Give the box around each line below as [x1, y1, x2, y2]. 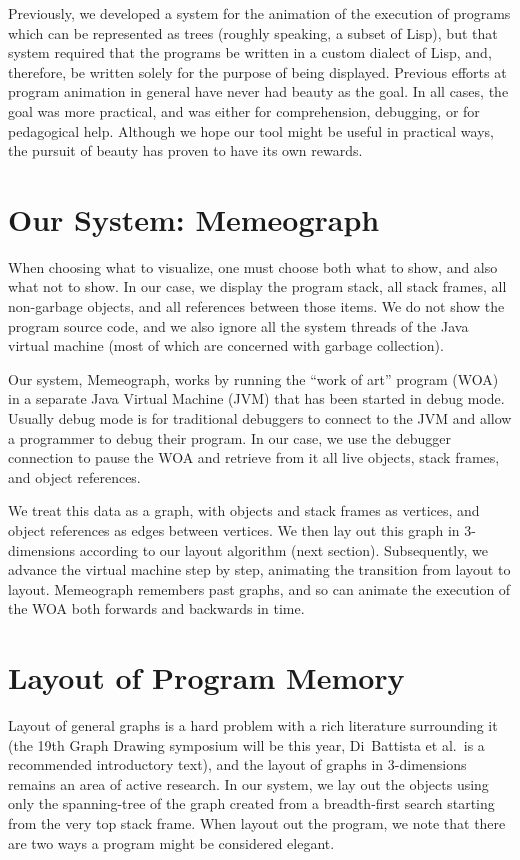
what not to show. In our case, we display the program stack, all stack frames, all [8, 276, 507, 297]
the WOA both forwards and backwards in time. [8, 598, 305, 619]
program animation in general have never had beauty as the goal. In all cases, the [8, 81, 509, 102]
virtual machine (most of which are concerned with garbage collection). [8, 335, 444, 356]
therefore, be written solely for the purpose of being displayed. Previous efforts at [8, 61, 507, 82]
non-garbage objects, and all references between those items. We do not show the [8, 296, 505, 317]
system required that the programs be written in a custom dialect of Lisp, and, [8, 42, 492, 63]
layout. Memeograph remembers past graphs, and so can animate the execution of [8, 578, 511, 599]
